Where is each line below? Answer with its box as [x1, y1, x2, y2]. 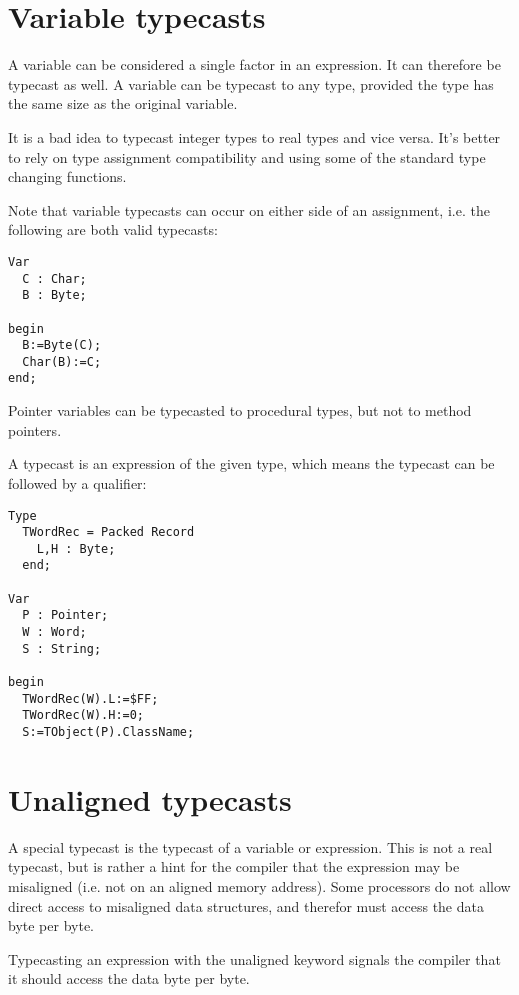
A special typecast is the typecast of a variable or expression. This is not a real [8, 836, 493, 857]
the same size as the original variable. [8, 93, 238, 114]
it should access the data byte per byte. [8, 968, 250, 989]
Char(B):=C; [22, 354, 102, 369]
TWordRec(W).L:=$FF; [22, 691, 159, 706]
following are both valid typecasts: [8, 219, 218, 240]
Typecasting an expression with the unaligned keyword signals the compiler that [8, 948, 501, 969]
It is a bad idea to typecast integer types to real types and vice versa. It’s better [8, 126, 501, 147]
